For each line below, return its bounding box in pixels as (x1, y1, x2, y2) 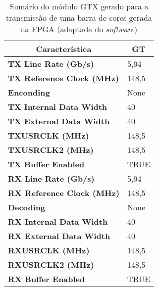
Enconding (8, 87, 50, 98)
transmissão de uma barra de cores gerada (6, 12, 152, 23)
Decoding (8, 201, 46, 213)
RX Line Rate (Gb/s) (8, 173, 95, 184)
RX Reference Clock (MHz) (8, 187, 120, 198)
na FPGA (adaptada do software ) (20, 23, 138, 35)
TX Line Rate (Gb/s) (8, 58, 94, 69)
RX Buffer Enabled (8, 273, 85, 285)
